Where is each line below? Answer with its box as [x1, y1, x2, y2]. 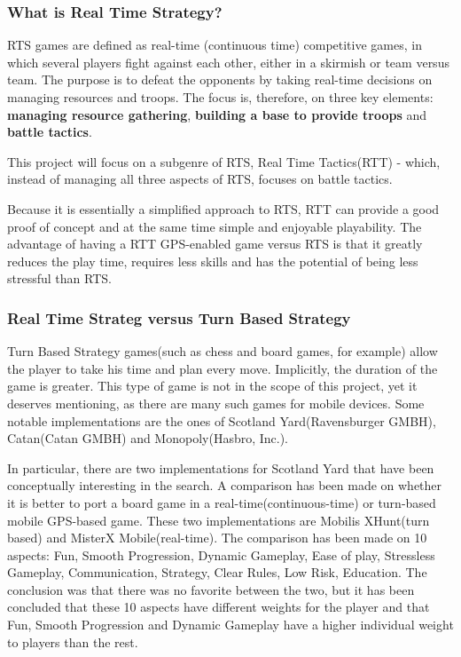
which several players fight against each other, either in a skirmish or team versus [7, 52, 449, 71]
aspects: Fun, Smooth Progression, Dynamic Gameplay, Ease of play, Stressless [7, 545, 435, 564]
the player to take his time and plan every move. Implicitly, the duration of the [7, 359, 438, 377]
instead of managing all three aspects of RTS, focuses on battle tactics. [7, 170, 393, 188]
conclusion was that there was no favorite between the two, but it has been [7, 580, 415, 598]
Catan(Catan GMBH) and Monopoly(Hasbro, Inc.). [7, 429, 289, 447]
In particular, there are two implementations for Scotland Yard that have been [7, 458, 434, 477]
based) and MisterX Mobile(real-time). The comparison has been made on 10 [7, 528, 427, 547]
